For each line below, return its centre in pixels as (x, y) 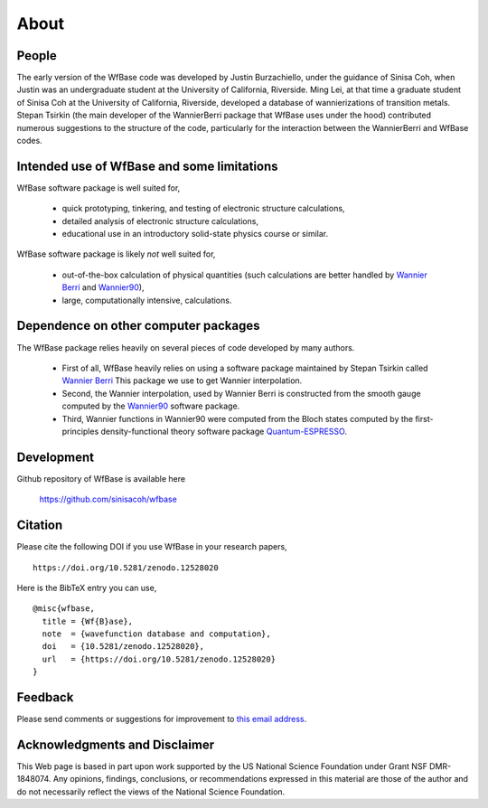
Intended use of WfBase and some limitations (148, 166)
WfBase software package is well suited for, (99, 188)
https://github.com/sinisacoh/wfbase (108, 499)
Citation (40, 526)
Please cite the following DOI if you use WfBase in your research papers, (152, 547)
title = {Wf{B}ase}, (88, 621)
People (37, 56)
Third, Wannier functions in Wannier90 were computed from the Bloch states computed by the (238, 418)
